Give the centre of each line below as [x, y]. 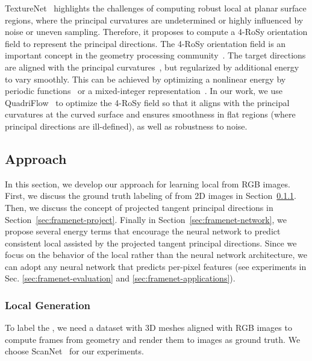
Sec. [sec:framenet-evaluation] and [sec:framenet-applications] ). [120, 278]
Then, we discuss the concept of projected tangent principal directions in [139, 207]
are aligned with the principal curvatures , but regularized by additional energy [152, 67]
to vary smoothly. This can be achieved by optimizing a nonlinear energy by [145, 79]
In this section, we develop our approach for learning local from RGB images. [148, 184]
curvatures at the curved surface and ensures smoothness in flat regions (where [150, 114]
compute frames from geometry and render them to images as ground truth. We [153, 339]
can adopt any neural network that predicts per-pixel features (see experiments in [156, 266]
